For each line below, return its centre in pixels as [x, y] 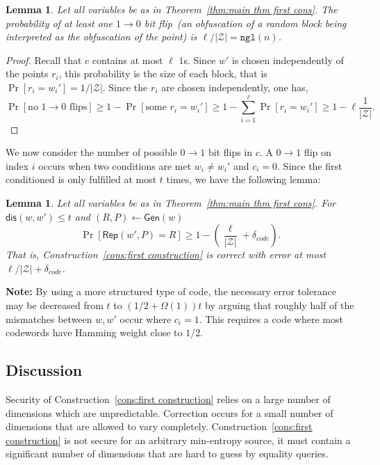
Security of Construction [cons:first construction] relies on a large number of [168, 399]
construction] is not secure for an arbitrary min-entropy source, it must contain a [178, 440]
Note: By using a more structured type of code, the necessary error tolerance [171, 291]
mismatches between [49, 318]
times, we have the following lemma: [243, 179]
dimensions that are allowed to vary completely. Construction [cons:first [159, 426]
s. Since [200, 60]
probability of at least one [59, 23]
